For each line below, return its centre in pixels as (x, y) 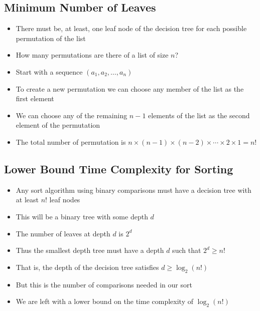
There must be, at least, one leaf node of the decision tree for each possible (131, 28)
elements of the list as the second (199, 115)
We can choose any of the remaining (72, 115)
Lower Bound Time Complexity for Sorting (119, 169)
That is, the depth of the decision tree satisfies (87, 267)
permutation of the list (51, 38)
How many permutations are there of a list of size (92, 55)
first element (35, 98)
